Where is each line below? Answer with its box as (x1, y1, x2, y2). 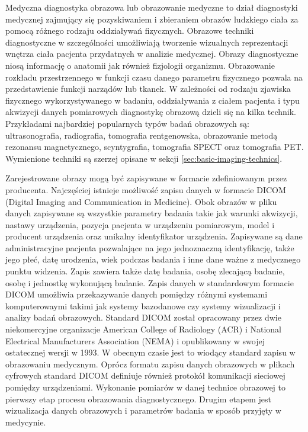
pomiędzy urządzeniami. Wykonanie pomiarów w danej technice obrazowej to (5, 381, 286, 393)
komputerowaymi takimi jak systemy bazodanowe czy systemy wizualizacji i (5, 299, 281, 312)
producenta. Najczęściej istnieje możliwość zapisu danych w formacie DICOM (5, 183, 286, 196)
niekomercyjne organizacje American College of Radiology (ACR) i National (5, 323, 281, 335)
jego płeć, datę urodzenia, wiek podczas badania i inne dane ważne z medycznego (5, 253, 301, 265)
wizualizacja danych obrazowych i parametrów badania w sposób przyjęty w (5, 404, 281, 417)
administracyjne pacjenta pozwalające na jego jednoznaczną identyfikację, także (5, 241, 294, 254)
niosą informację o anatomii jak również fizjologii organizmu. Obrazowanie (5, 59, 275, 71)
